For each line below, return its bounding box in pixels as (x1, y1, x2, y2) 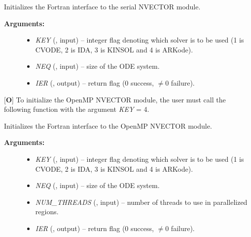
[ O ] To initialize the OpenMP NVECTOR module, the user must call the (4, 94, 226, 104)
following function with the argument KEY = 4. (4, 104, 149, 114)
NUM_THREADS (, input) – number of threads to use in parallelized (35, 196, 248, 207)
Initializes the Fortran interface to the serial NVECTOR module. (4, 1, 201, 11)
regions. (35, 206, 59, 217)
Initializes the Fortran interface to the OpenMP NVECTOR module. (4, 120, 212, 131)
